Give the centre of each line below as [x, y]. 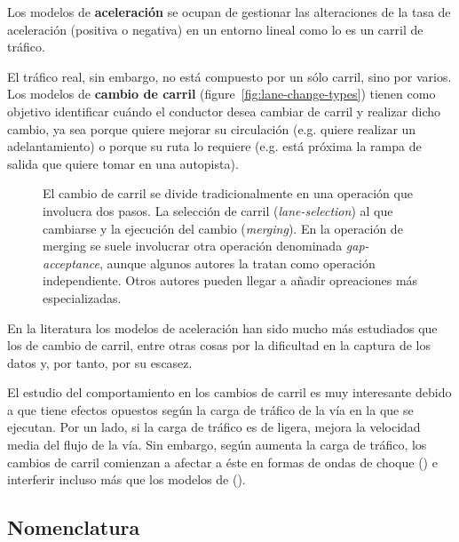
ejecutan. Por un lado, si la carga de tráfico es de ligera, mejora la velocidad [214, 427]
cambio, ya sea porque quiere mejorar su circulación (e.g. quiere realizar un [212, 128]
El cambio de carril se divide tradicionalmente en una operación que [228, 193]
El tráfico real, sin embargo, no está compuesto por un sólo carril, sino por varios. [229, 76]
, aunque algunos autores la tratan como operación [237, 263]
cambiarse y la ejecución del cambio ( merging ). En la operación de [223, 228]
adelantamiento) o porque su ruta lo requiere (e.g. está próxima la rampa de [214, 146]
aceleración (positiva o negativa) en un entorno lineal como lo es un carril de [215, 29]
